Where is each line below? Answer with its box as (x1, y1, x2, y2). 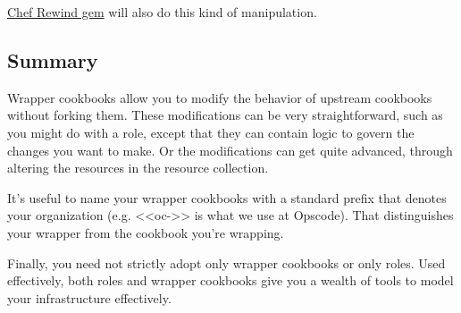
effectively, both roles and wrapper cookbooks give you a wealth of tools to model (7, 271, 454, 290)
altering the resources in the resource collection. (7, 158, 269, 177)
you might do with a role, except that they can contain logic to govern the (7, 123, 415, 141)
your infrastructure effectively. (7, 288, 172, 307)
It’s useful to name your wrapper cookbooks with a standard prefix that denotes (7, 188, 447, 207)
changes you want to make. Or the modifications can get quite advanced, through (7, 140, 453, 159)
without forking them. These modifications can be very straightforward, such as (7, 106, 443, 124)
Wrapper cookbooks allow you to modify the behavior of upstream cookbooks (7, 88, 432, 106)
